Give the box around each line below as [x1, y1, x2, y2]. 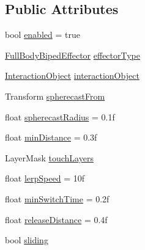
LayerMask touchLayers [5, 151, 94, 164]
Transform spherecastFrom [5, 89, 105, 102]
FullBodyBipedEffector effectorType [5, 48, 140, 61]
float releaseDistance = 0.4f [5, 213, 108, 226]
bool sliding [5, 233, 48, 246]
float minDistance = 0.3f [5, 131, 97, 144]
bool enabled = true [5, 28, 80, 41]
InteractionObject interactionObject [5, 69, 139, 82]
